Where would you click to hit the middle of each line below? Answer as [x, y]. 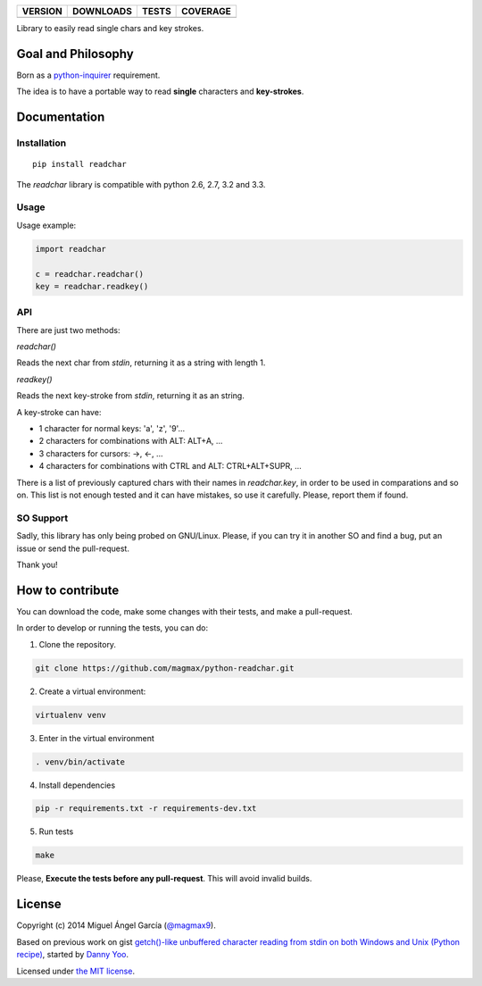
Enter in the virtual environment [97, 738]
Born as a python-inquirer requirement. [88, 75]
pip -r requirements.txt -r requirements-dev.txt [146, 809]
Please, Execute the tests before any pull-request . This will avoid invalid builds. [164, 879]
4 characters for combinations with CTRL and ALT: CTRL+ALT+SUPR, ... [170, 466]
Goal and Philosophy [75, 54]
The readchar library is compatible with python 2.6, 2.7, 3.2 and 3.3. [141, 184]
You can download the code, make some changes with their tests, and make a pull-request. [184, 611]
